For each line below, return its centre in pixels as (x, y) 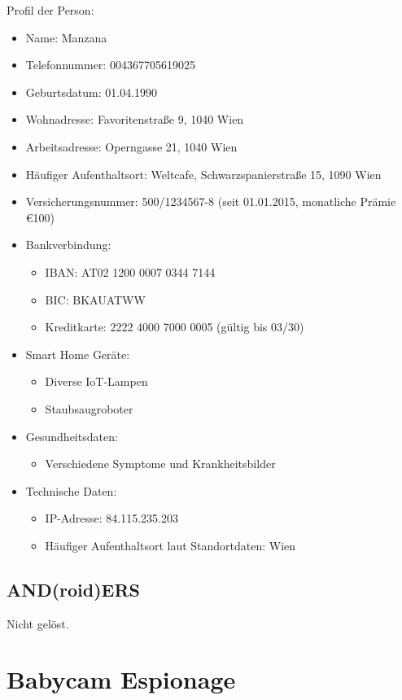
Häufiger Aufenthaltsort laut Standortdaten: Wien (170, 545)
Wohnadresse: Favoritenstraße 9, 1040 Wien (135, 119)
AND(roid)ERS (74, 589)
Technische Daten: (71, 490)
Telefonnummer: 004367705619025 (110, 65)
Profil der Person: (50, 10)
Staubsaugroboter (89, 408)
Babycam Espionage (121, 679)
